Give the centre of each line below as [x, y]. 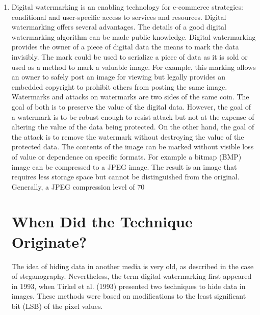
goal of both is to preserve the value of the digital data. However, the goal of [131, 106]
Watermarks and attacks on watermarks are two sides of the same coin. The [130, 97]
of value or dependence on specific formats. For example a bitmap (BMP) [126, 156]
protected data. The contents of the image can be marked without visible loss [133, 147]
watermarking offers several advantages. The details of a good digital [119, 27]
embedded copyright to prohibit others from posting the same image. [119, 86]
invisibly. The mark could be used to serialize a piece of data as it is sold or [129, 56]
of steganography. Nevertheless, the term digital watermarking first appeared [132, 276]
